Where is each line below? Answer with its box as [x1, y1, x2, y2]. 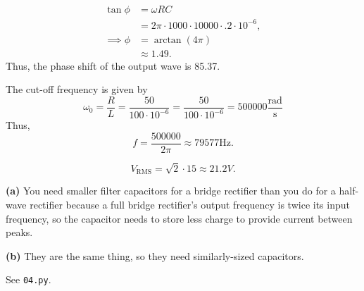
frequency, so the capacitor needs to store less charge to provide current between [6, 211, 353, 225]
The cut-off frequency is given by [6, 82, 148, 97]
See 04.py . [6, 272, 51, 287]
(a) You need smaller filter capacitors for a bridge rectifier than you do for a [6, 183, 336, 198]
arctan [153, 35, 182, 45]
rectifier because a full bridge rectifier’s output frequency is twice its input [30, 197, 350, 212]
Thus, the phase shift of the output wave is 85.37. [6, 58, 220, 73]
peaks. [6, 225, 33, 240]
